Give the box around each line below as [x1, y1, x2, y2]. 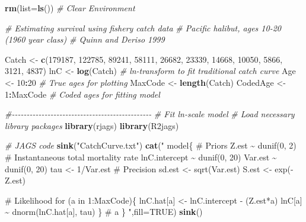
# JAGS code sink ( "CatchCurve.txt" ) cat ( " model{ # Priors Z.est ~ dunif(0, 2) [5, 139, 297, 152]
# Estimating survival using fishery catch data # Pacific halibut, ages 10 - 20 [5, 21, 281, 34]
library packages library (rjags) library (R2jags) [5, 119, 179, 131]
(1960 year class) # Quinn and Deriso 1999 [5, 33, 165, 46]
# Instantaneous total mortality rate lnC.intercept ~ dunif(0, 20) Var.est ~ [5, 150, 277, 163]
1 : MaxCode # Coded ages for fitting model [5, 88, 160, 100]
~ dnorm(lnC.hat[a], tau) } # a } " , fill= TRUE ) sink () [5, 205, 203, 218]
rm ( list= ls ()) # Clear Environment [5, 2, 135, 14]
